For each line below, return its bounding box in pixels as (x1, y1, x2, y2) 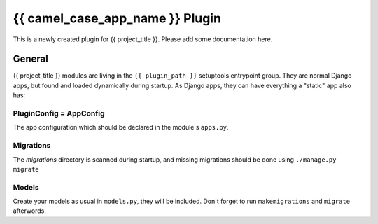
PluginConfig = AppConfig (13, 108, 105, 118)
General (13, 53, 49, 65)
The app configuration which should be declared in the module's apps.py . (13, 123, 229, 132)
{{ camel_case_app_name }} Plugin (13, 10, 222, 26)
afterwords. (13, 206, 47, 215)
